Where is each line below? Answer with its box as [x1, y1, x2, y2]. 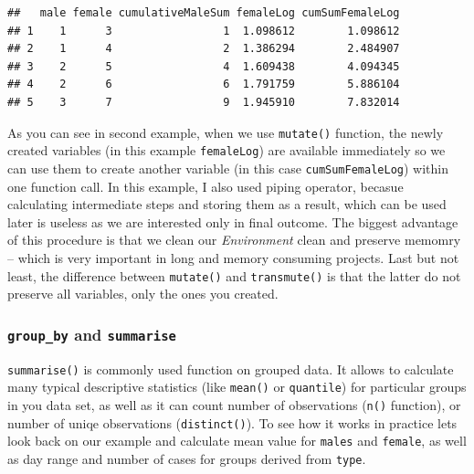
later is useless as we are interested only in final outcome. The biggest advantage [7, 212, 458, 231]
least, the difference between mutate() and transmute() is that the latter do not [7, 266, 461, 285]
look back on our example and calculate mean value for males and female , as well [7, 431, 467, 450]
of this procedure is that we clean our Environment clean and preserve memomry [7, 230, 461, 249]
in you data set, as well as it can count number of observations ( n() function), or [7, 395, 461, 414]
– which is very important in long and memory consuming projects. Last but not [7, 248, 459, 267]
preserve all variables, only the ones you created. [7, 284, 279, 303]
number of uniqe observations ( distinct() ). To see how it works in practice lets [7, 413, 458, 432]
